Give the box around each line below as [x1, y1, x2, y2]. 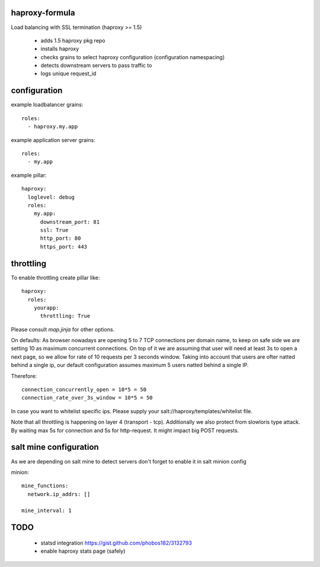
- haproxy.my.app [27, 123, 78, 130]
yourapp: [33, 304, 59, 311]
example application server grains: [11, 136, 95, 143]
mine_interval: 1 [21, 507, 72, 514]
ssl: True [40, 227, 69, 234]
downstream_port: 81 [40, 218, 100, 225]
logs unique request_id [40, 70, 97, 77]
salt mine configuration [11, 442, 99, 452]
